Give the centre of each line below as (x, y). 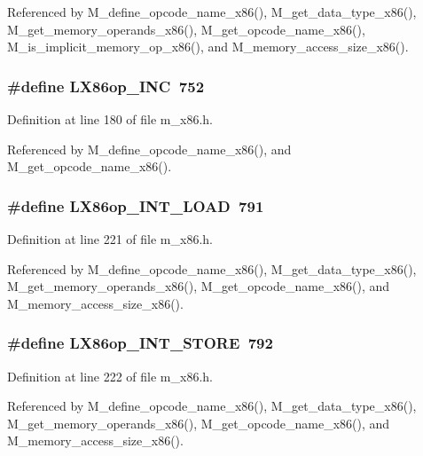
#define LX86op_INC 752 (106, 86)
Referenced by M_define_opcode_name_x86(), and (149, 149)
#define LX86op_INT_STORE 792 (140, 343)
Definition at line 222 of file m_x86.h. (110, 376)
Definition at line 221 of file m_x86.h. (110, 239)
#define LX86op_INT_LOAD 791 (136, 205)
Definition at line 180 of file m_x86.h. (110, 119)
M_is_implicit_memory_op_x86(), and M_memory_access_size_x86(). (208, 47)
